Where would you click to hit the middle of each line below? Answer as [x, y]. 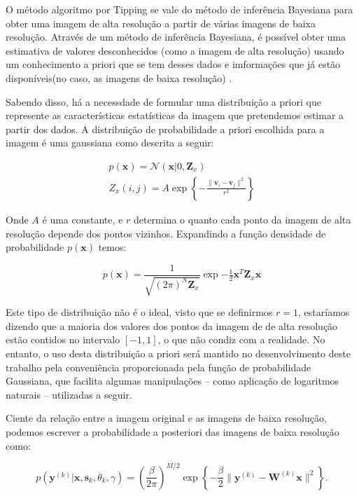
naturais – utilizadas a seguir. [69, 394]
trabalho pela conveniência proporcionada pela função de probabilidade [159, 367]
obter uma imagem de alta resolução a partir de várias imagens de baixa [161, 23]
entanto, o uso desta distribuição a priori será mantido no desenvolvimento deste [178, 353]
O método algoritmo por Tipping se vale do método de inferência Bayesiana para [179, 9]
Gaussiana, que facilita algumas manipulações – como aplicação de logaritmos [173, 381]
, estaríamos [324, 312]
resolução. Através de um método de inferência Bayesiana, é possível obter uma [176, 37]
